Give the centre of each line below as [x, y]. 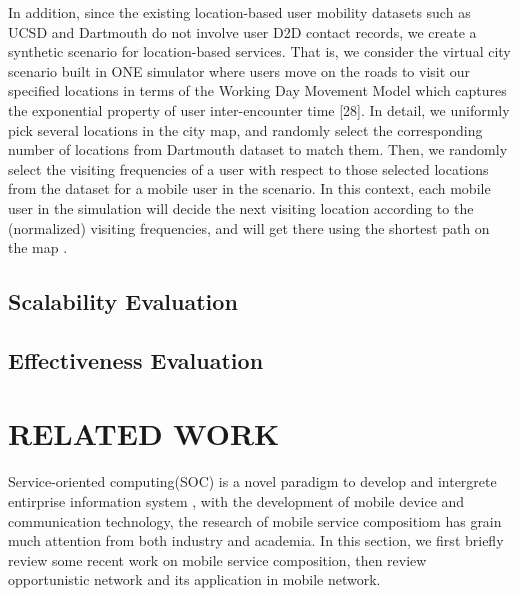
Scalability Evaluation [123, 301]
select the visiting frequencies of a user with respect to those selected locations [248, 168]
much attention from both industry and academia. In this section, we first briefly [256, 540]
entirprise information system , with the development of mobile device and [236, 501]
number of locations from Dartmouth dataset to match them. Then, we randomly [258, 149]
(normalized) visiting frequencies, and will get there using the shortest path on [249, 227]
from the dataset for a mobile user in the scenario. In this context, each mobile [249, 188]
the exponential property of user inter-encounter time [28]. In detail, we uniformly [259, 109]
